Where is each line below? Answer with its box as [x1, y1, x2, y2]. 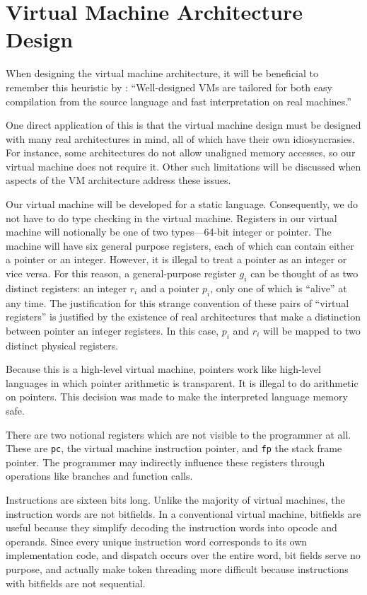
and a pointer [140, 280, 199, 295]
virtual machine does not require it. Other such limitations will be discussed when [6, 158, 361, 173]
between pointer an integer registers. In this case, [6, 323, 219, 337]
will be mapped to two [262, 323, 361, 337]
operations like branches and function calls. [6, 468, 193, 483]
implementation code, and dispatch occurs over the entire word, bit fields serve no [6, 548, 361, 562]
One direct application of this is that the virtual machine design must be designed [6, 117, 361, 132]
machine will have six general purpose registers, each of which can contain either [6, 238, 354, 253]
